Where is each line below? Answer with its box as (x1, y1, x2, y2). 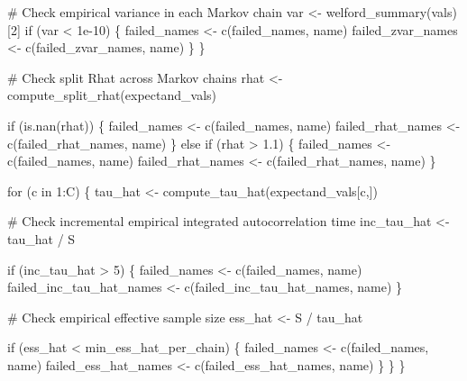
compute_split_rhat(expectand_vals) (7, 86, 216, 104)
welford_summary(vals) (325, 3, 457, 21)
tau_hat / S (7, 229, 76, 248)
